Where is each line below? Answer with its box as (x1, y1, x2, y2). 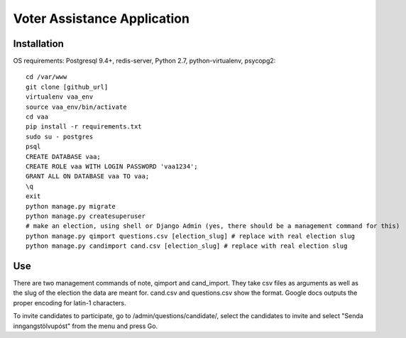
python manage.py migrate (26, 202, 116, 210)
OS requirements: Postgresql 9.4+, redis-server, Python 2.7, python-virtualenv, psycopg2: (13, 57, 276, 65)
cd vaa (26, 113, 49, 121)
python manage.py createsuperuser (26, 212, 146, 220)
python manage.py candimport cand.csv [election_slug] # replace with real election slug (26, 242, 348, 250)
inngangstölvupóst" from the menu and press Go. (13, 322, 158, 330)
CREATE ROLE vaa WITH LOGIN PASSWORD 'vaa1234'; (26, 162, 198, 170)
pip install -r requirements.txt (26, 123, 142, 131)
